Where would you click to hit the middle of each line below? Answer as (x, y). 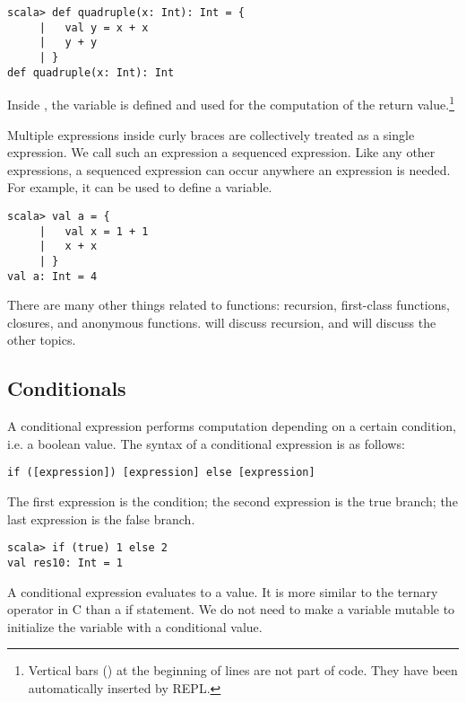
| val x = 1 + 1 (94, 231)
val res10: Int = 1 (65, 562)
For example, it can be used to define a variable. (140, 187)
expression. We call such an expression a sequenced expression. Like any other (221, 152)
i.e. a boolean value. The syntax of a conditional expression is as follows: (206, 443)
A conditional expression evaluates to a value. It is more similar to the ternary (223, 591)
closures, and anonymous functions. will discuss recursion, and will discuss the (222, 322)
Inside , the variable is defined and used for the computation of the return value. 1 (231, 103)
